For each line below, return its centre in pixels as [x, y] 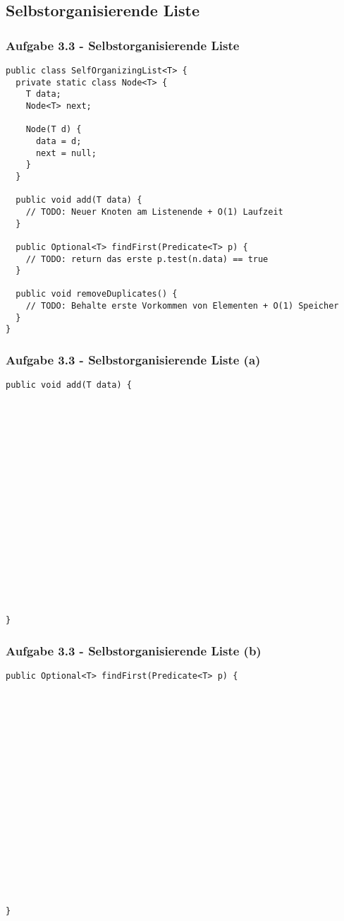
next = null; [66, 153]
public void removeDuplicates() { [97, 294]
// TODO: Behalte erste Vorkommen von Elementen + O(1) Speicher [182, 306]
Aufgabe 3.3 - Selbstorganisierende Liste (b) [134, 651]
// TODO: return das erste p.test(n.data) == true [147, 259]
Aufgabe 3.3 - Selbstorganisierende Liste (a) [133, 360]
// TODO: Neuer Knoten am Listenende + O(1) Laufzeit [154, 212]
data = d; [59, 141]
